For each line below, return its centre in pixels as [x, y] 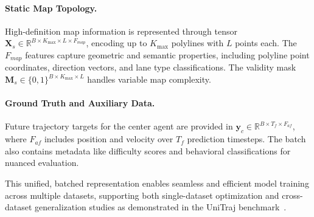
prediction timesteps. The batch [246, 139]
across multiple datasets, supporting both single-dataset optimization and [142, 195]
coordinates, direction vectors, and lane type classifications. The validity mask [151, 67]
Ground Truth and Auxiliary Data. [80, 103]
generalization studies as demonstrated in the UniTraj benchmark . [161, 207]
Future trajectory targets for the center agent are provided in [119, 126]
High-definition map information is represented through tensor [121, 31]
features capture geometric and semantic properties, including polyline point [167, 54]
